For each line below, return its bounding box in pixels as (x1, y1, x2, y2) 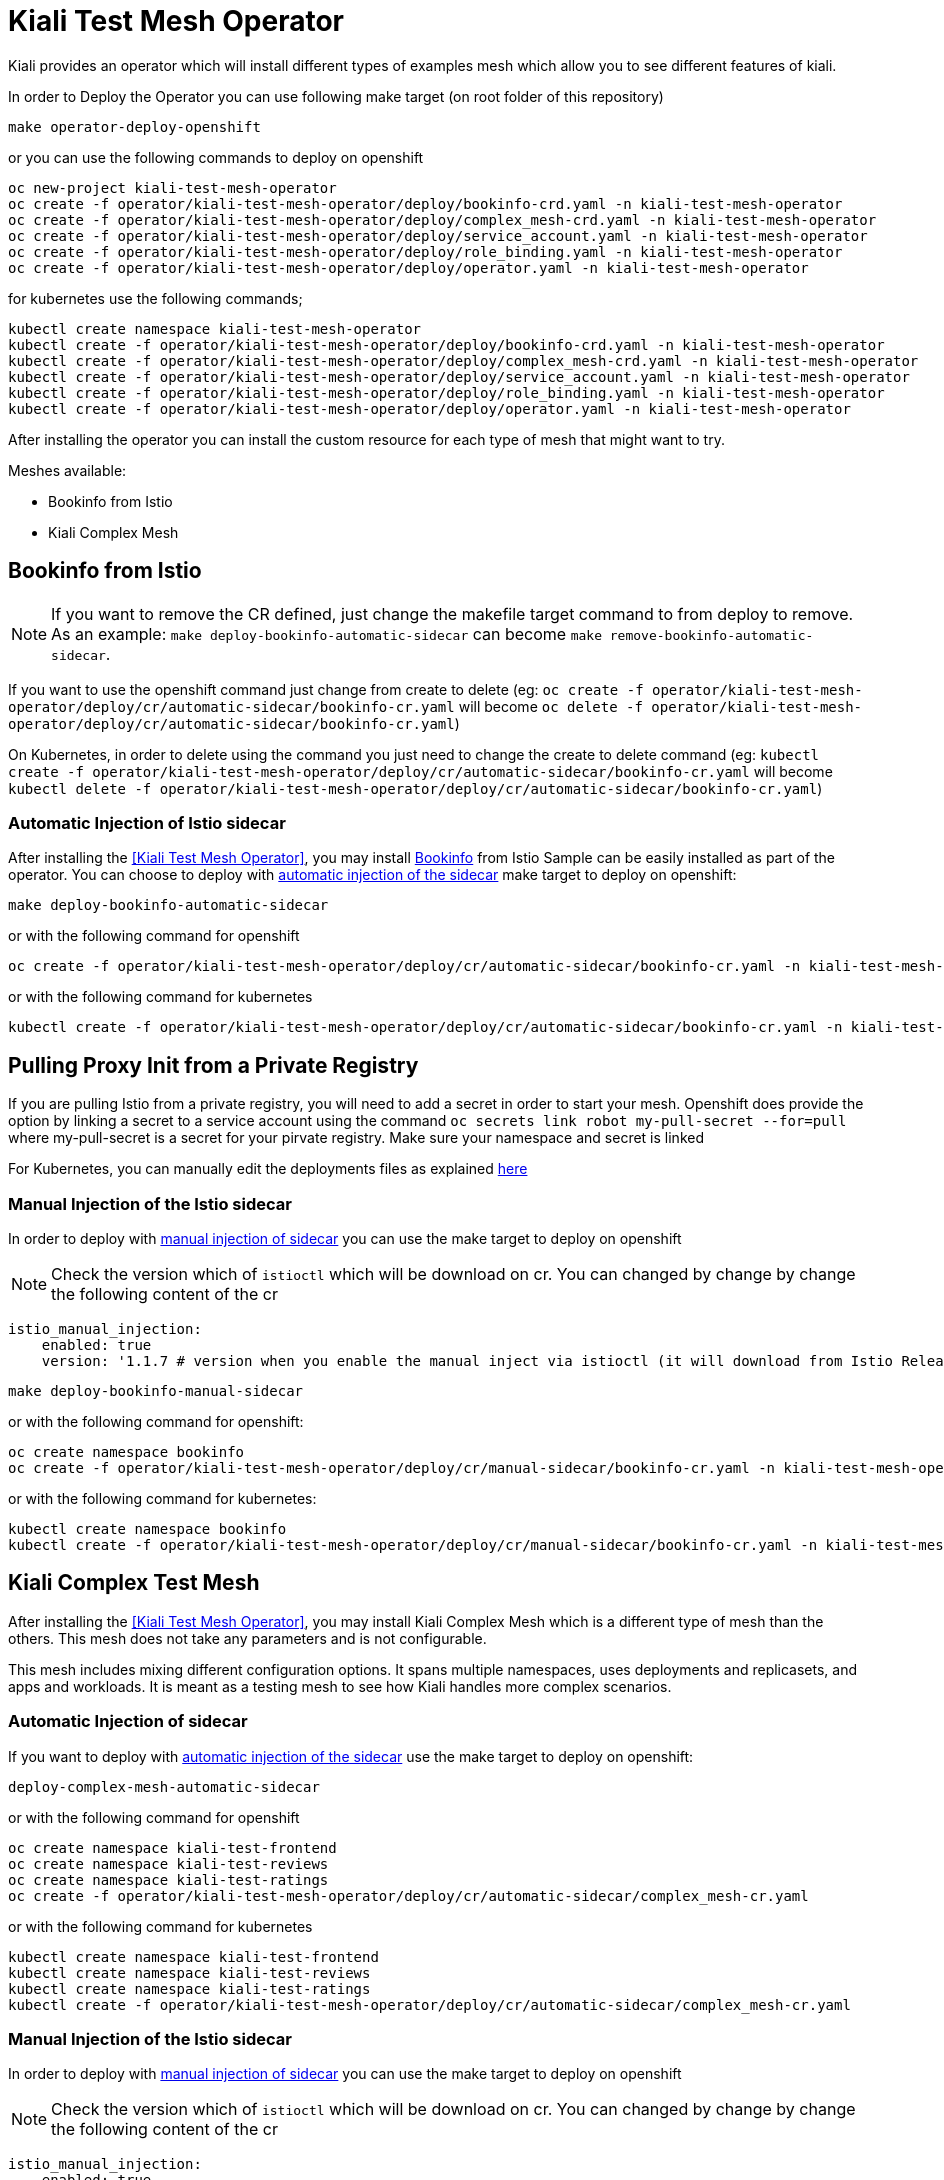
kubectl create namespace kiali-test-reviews (8, 1964, 371, 1981)
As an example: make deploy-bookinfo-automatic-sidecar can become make (51, 623, 602, 644)
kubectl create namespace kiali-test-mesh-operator (8, 320, 422, 337)
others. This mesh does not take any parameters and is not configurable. (8, 1629, 487, 1647)
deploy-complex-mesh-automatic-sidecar (8, 1778, 320, 1795)
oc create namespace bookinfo (8, 1443, 245, 1460)
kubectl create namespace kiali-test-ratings (8, 1980, 371, 1997)
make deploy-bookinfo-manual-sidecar (8, 1382, 304, 1399)
